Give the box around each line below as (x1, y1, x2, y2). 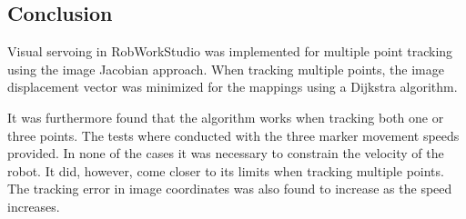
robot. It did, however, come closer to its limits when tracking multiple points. (7, 161, 444, 180)
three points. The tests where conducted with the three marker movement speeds (7, 125, 460, 144)
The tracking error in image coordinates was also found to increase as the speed (7, 179, 452, 198)
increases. (7, 196, 60, 215)
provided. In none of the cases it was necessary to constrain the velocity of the (7, 144, 444, 163)
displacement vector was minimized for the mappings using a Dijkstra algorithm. (7, 77, 458, 96)
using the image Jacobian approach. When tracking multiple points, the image (7, 59, 444, 78)
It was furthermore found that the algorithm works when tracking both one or (7, 107, 444, 126)
